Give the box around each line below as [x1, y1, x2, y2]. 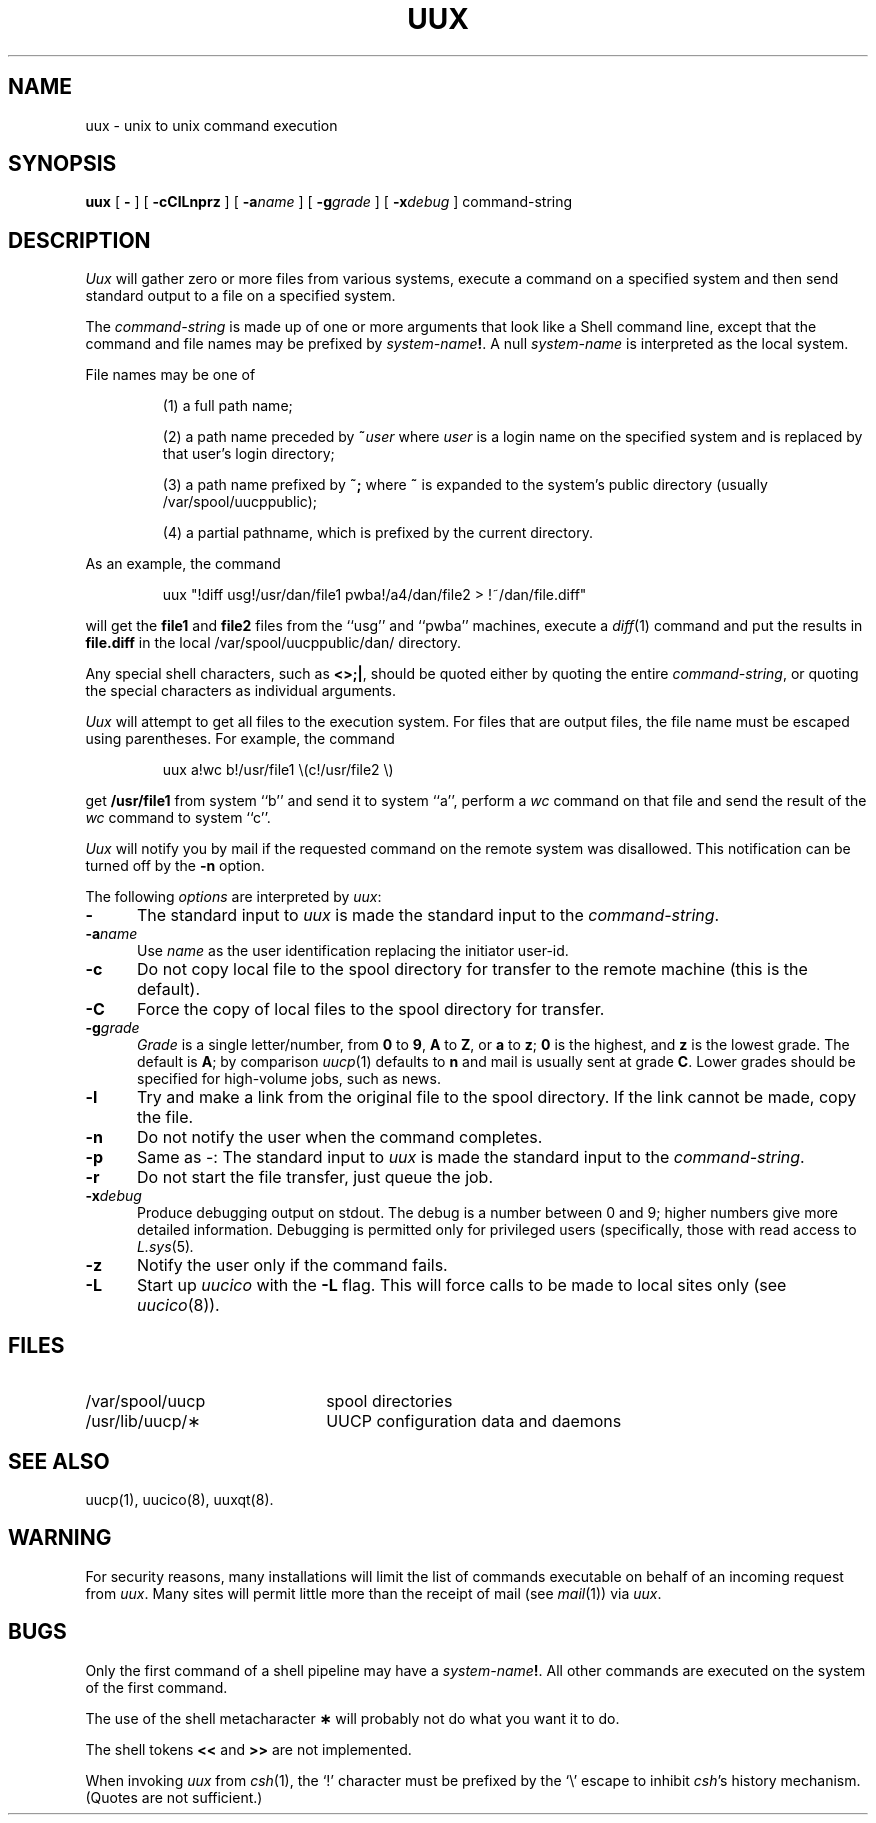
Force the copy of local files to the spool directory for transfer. [136, 999, 605, 1020]
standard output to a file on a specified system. [85, 287, 396, 305]
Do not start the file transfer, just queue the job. [136, 1167, 494, 1188]
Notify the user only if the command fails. [136, 1255, 448, 1276]
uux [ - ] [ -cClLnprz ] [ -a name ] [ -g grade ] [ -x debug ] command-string [85, 193, 573, 211]
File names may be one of [85, 366, 256, 384]
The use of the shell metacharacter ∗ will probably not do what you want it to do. [85, 1709, 620, 1727]
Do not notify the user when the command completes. [136, 1127, 543, 1148]
